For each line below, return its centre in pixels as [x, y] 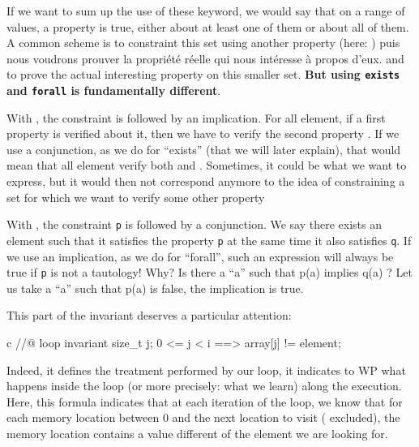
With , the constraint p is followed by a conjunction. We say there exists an [195, 224]
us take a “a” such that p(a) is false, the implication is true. [155, 288]
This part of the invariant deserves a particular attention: [149, 315]
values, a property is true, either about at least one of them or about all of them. [208, 26]
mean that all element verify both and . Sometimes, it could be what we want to [207, 165]
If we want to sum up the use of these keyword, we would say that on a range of [206, 11]
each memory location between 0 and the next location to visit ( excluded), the [203, 417]
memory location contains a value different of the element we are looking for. [197, 433]
